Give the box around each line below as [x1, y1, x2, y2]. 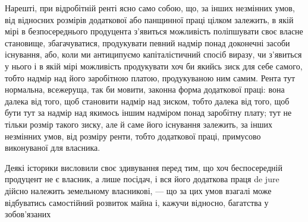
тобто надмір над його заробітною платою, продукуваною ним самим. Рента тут [5, 71, 296, 84]
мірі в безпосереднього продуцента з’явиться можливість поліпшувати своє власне [5, 25, 303, 37]
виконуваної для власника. [5, 141, 100, 154]
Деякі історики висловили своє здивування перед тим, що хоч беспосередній [5, 161, 282, 173]
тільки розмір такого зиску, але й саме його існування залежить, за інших [5, 118, 273, 130]
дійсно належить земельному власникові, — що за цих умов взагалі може [5, 184, 272, 196]
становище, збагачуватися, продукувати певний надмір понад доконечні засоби [5, 36, 290, 49]
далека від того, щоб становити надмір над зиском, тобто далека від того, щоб [5, 94, 290, 107]
